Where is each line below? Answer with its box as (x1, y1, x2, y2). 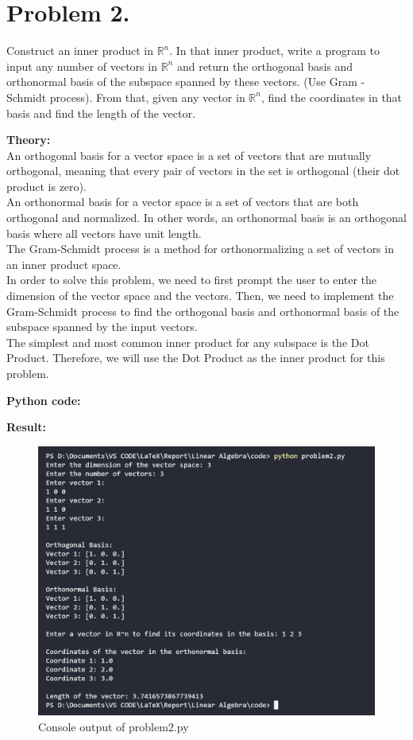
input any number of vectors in (6, 57, 157, 74)
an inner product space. (6, 255, 122, 272)
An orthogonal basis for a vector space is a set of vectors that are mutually (6, 146, 372, 163)
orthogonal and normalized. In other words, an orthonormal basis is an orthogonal (6, 209, 407, 226)
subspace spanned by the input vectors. (6, 318, 198, 335)
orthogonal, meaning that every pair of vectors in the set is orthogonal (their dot (6, 162, 400, 179)
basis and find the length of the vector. (6, 104, 195, 121)
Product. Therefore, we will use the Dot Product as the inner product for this (6, 349, 385, 366)
